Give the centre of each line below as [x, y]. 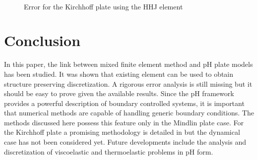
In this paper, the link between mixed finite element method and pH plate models [129, 64]
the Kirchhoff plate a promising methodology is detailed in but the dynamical [122, 132]
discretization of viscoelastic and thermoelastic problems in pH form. [109, 151]
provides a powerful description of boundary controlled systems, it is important [124, 103]
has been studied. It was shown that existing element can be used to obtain [119, 74]
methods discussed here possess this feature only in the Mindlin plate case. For [124, 122]
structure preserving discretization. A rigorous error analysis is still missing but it [128, 83]
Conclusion [42, 40]
